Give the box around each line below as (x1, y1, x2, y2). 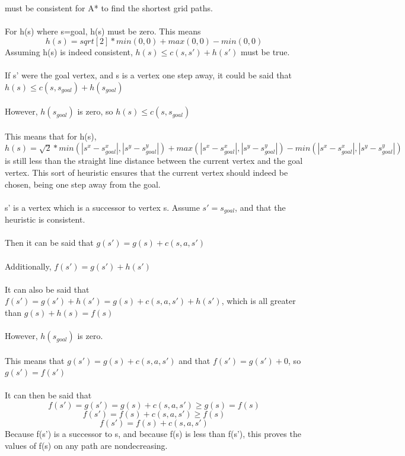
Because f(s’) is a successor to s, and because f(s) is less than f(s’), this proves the (5, 427, 301, 440)
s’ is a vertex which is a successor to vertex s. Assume (5, 201, 200, 213)
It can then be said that (5, 389, 92, 401)
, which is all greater (221, 294, 296, 307)
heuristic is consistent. (5, 213, 85, 226)
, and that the (235, 201, 286, 213)
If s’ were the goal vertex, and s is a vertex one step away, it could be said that (5, 68, 292, 81)
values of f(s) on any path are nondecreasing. (5, 439, 168, 451)
